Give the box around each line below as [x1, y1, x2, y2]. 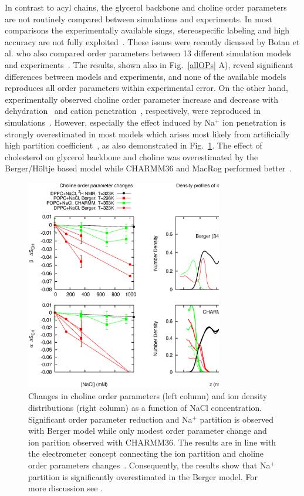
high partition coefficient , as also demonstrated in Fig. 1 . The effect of [5, 139, 262, 151]
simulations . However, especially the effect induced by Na [5, 116, 215, 128]
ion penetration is [222, 116, 286, 128]
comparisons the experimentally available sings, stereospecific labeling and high [5, 24, 290, 36]
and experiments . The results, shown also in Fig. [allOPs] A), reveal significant [5, 58, 293, 70]
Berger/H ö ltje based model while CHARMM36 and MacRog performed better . [5, 162, 292, 174]
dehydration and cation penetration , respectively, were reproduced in [5, 104, 261, 117]
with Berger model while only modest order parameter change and [28, 424, 267, 437]
